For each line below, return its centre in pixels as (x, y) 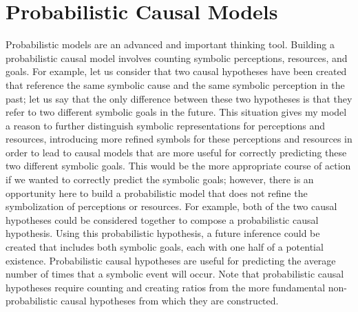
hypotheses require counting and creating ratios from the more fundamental (166, 287)
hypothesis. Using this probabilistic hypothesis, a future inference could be (163, 233)
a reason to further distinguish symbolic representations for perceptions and (166, 125)
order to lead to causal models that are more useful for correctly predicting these (176, 152)
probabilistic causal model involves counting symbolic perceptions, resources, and (177, 58)
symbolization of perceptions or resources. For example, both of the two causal (171, 206)
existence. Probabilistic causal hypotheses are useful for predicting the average (171, 260)
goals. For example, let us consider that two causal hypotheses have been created (176, 71)
